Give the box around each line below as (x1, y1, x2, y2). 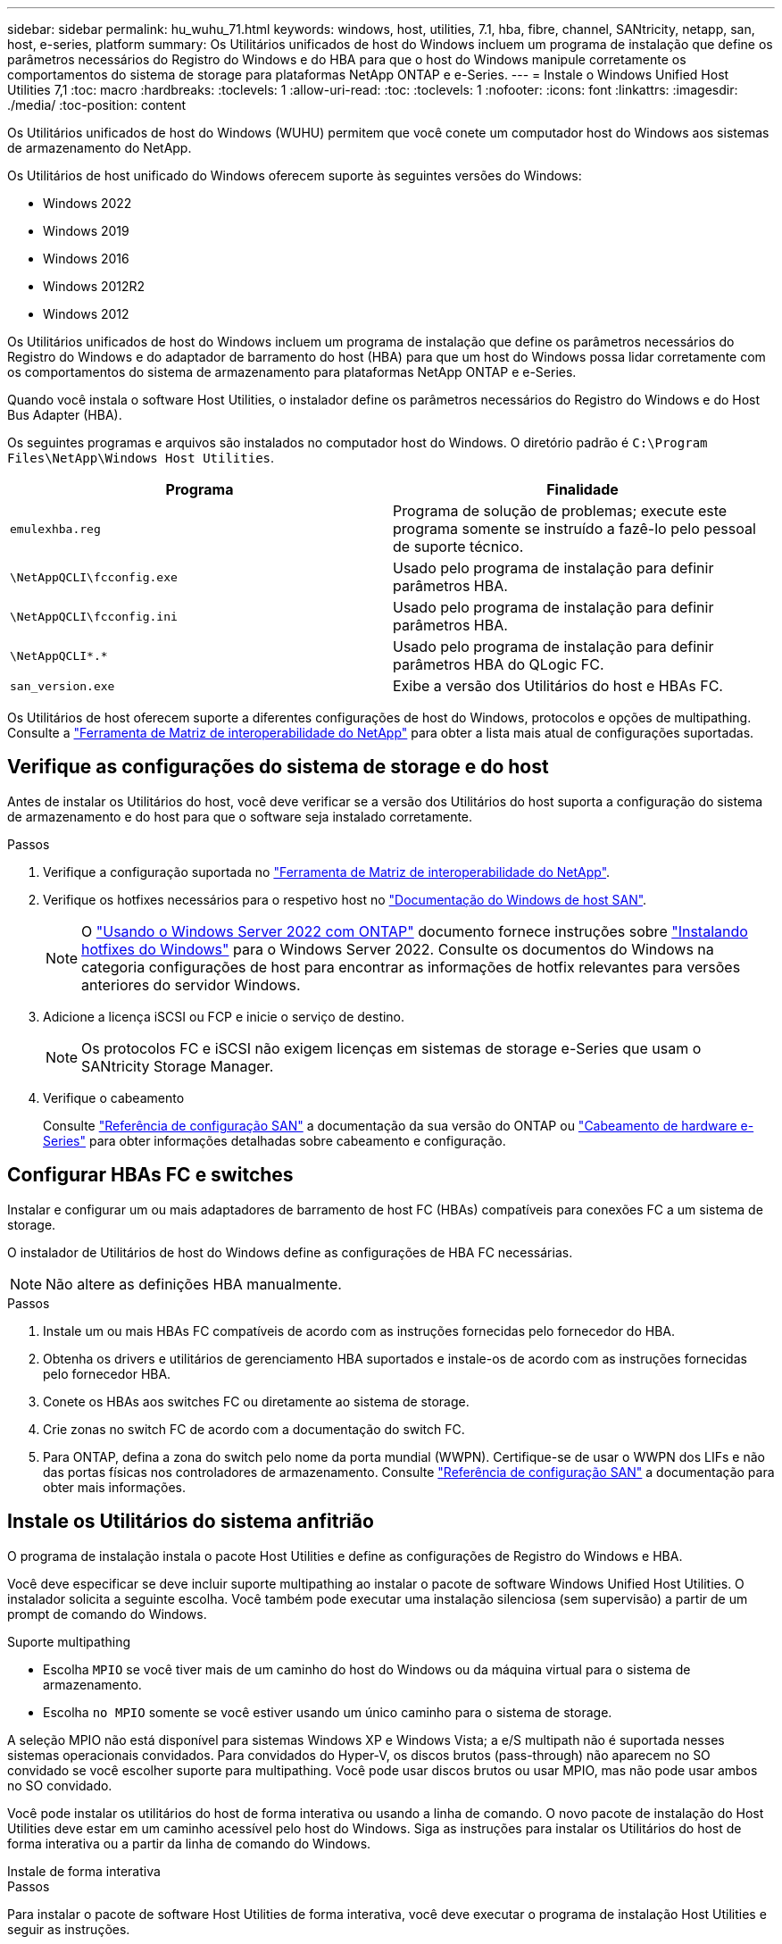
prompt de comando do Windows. (7, 1606, 207, 1622)
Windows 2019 (43, 223, 129, 238)
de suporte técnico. (393, 538, 524, 555)
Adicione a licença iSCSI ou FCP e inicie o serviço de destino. (43, 1008, 405, 1024)
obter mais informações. (43, 1479, 187, 1495)
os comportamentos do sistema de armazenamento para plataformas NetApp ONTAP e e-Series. (7, 364, 577, 380)
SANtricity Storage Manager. (81, 1056, 274, 1075)
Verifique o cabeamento (43, 1089, 185, 1105)
